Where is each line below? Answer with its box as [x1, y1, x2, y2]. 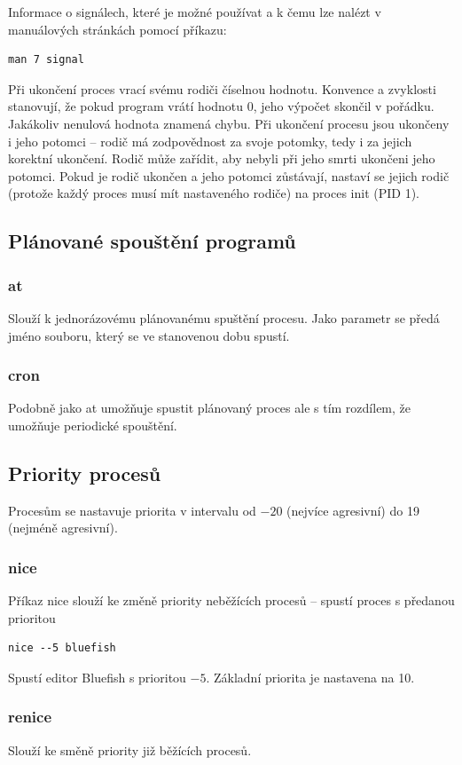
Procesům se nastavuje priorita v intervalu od [8, 501, 256, 519]
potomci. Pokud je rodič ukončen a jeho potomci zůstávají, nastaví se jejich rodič [8, 166, 450, 185]
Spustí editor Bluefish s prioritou [8, 667, 186, 686]
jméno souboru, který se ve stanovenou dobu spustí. [8, 326, 290, 344]
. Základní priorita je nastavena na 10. [206, 667, 415, 686]
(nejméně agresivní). [8, 518, 118, 537]
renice [8, 706, 52, 728]
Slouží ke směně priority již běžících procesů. [8, 740, 252, 759]
